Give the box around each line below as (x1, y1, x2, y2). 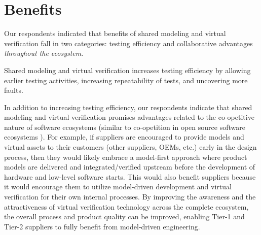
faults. (4, 85, 23, 95)
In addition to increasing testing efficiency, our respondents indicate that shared (4, 102, 252, 112)
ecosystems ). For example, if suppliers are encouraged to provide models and (4, 131, 244, 142)
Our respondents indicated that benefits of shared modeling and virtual (4, 28, 226, 39)
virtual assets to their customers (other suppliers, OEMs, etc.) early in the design (4, 142, 257, 152)
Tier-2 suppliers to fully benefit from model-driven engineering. (4, 221, 200, 231)
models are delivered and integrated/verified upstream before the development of (4, 161, 255, 172)
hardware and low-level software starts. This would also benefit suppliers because (4, 171, 256, 182)
